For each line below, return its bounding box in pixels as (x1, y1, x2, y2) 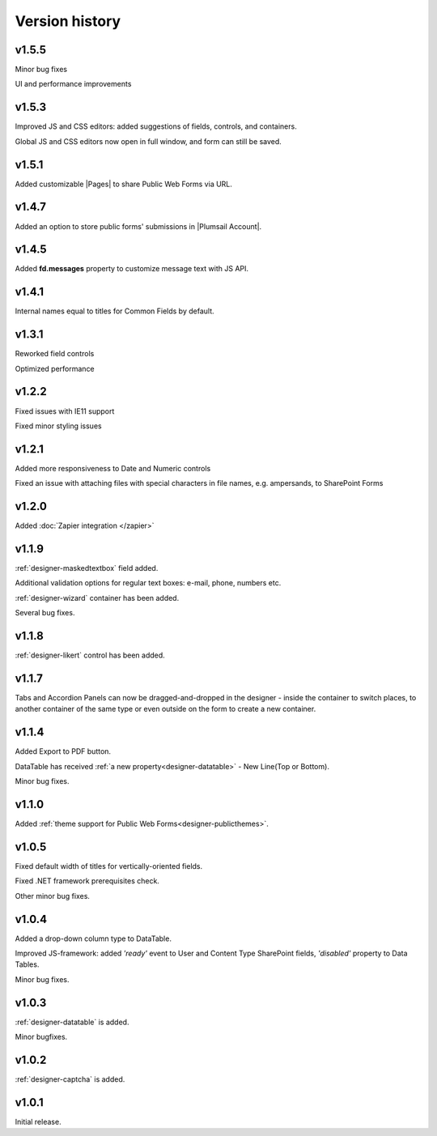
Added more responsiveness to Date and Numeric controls (15, 463, 211, 473)
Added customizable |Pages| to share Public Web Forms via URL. (15, 179, 232, 189)
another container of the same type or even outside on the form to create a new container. (15, 704, 316, 714)
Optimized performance (15, 364, 95, 373)
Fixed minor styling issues (15, 421, 102, 431)
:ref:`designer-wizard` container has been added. (15, 593, 180, 602)
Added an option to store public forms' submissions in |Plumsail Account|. (15, 221, 262, 231)
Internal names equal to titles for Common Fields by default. (15, 306, 214, 316)
